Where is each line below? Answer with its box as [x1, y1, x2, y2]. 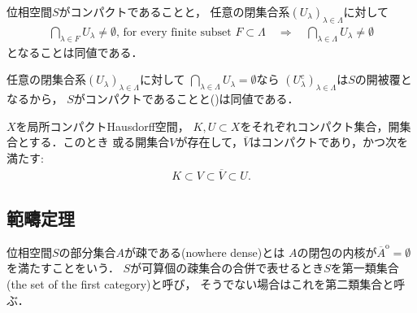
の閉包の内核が [297, 243, 377, 260]
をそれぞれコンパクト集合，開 [240, 117, 400, 134]
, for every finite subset [115, 26, 232, 38]
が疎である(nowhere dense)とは [124, 243, 285, 260]
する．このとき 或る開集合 [28, 133, 170, 150]
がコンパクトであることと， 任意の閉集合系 [59, 3, 290, 20]
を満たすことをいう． [7, 259, 119, 276]
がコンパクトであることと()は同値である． [73, 90, 299, 107]
